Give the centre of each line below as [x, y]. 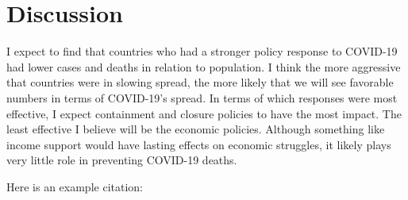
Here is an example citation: [75, 186]
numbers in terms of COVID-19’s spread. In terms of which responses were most [202, 97]
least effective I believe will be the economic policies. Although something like [196, 129]
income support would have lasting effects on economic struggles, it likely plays [199, 144]
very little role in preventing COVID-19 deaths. [122, 160]
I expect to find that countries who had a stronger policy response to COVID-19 [202, 51]
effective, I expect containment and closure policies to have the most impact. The [204, 113]
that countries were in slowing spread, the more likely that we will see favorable [200, 82]
